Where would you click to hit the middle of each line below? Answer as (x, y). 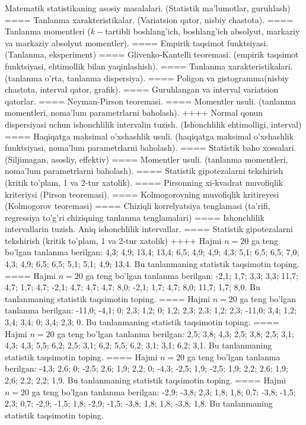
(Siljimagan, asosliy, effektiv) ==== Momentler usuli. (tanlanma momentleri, (146, 159)
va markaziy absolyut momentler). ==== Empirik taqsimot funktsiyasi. (137, 42)
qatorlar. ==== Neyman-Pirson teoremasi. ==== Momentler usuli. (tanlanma (151, 101)
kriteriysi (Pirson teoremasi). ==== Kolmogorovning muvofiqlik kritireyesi (142, 194)
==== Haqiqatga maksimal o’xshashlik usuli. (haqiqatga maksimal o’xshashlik (149, 136)
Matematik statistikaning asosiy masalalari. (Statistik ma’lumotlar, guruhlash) (148, 8)
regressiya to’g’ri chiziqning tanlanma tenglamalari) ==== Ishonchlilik (135, 217)
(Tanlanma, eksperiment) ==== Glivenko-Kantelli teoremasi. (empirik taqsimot (152, 54)
